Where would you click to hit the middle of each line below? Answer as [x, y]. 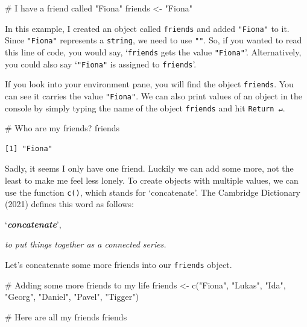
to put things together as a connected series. [86, 244]
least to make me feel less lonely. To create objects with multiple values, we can [152, 180]
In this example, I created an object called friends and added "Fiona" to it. [147, 28]
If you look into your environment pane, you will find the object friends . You [149, 84]
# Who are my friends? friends [62, 128]
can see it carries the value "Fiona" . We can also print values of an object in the [154, 95]
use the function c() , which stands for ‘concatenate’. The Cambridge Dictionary [153, 192]
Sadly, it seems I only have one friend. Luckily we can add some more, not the [149, 168]
